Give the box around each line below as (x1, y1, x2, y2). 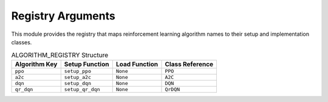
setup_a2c (64, 73, 91, 80)
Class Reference (165, 59, 214, 68)
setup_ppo (64, 67, 91, 74)
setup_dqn (64, 80, 91, 86)
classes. (11, 38, 32, 46)
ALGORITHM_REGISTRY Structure (11, 50, 109, 59)
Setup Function (64, 59, 109, 68)
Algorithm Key (15, 59, 58, 68)
